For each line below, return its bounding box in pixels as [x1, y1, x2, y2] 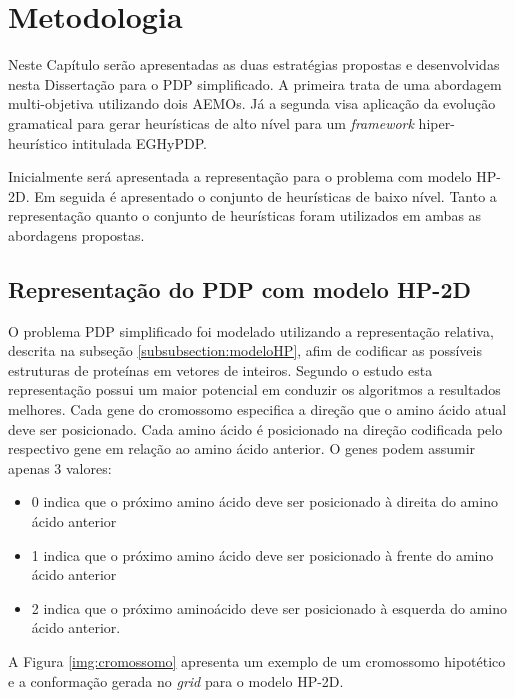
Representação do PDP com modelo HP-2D [8, 273, 471, 304]
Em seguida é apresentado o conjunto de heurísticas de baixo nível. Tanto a [34, 185, 497, 206]
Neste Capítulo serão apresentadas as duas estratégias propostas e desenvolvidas [8, 54, 500, 75]
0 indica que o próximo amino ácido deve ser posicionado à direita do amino [31, 491, 498, 512]
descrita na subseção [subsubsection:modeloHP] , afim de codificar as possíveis [8, 340, 482, 361]
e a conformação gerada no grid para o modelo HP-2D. [8, 670, 344, 691]
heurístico [8, 132, 68, 153]
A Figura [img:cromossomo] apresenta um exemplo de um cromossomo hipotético [8, 650, 506, 671]
